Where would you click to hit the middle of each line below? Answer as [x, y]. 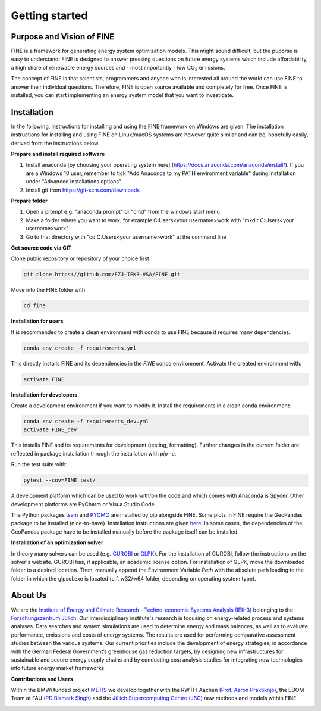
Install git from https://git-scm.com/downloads [83, 190]
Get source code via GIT [41, 248]
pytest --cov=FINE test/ [60, 480]
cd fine [34, 306]
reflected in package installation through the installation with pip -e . [94, 453]
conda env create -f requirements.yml [80, 348]
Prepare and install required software [58, 154]
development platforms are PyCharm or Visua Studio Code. [84, 504]
